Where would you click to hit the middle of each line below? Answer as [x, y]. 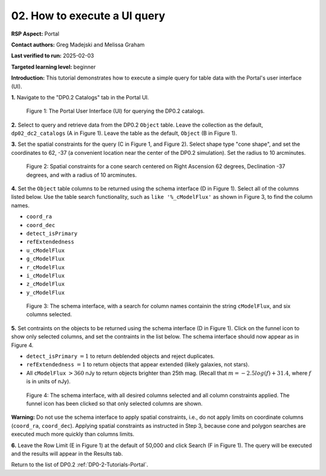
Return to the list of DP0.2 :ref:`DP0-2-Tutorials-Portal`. [80, 465]
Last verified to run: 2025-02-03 [53, 56]
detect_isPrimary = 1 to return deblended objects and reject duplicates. [120, 356]
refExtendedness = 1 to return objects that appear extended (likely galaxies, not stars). [138, 365]
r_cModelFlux [46, 267]
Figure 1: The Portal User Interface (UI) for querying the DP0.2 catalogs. [116, 111]
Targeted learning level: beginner [53, 67]
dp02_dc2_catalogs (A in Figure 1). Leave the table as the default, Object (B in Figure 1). [124, 133]
